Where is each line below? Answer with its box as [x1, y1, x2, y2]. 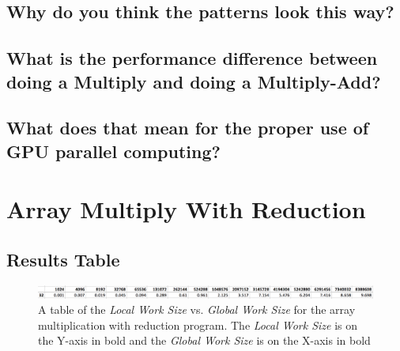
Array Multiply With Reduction [6, 193, 366, 225]
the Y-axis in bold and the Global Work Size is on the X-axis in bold [38, 332, 371, 349]
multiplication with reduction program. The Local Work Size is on [38, 316, 358, 333]
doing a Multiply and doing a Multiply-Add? [6, 69, 381, 93]
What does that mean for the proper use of [6, 115, 369, 140]
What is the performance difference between [6, 46, 378, 70]
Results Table [6, 247, 120, 271]
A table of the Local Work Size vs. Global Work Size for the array [38, 301, 356, 318]
